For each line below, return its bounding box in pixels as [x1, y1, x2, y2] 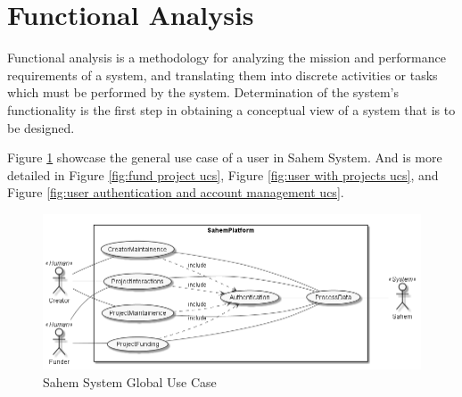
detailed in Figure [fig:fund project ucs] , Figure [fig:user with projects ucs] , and [7, 165, 439, 184]
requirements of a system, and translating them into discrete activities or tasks [7, 65, 438, 84]
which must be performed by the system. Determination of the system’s [7, 83, 400, 102]
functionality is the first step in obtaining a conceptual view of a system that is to [7, 100, 456, 119]
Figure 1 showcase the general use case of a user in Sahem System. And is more [7, 148, 442, 167]
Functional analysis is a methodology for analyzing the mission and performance [7, 48, 446, 67]
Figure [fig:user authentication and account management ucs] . [7, 183, 344, 202]
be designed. [7, 118, 75, 136]
